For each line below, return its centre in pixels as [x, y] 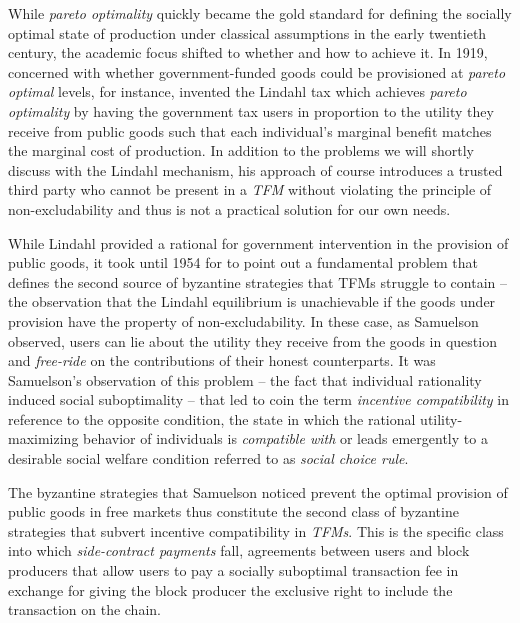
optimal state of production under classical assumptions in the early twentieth [247, 32]
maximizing [43, 438]
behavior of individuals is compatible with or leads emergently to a [285, 438]
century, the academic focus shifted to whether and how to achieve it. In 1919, [248, 52]
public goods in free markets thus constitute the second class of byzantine [233, 511]
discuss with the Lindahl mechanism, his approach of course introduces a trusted [255, 169]
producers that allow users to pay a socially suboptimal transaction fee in [233, 570]
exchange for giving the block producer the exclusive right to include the [230, 589]
